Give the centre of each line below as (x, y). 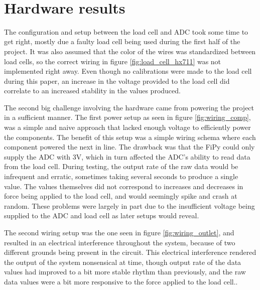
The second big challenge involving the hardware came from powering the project (129, 107)
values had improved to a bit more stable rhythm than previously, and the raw (125, 272)
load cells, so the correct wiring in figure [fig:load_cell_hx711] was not (113, 61)
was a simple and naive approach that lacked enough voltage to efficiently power (127, 127)
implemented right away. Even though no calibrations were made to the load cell (128, 71)
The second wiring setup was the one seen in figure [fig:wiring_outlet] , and (119, 232)
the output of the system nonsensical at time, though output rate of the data (123, 262)
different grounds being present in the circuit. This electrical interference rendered (130, 252)
